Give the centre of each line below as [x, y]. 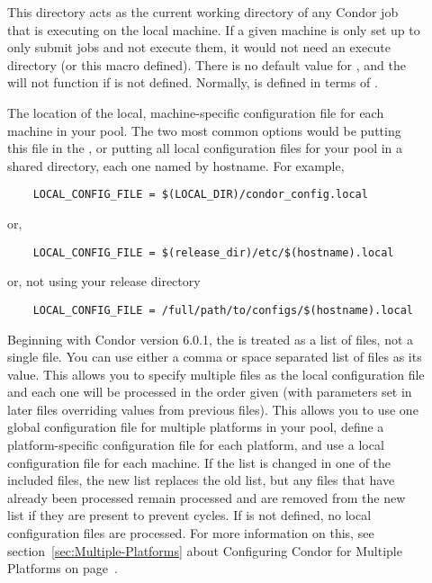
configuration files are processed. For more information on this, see [191, 533]
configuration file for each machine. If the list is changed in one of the [199, 462]
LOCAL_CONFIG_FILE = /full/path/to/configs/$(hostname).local [223, 310]
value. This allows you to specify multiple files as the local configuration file [216, 374]
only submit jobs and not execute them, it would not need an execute [199, 47]
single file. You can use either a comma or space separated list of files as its [215, 357]
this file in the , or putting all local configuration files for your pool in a [205, 148]
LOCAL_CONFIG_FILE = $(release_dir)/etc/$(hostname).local [213, 252]
